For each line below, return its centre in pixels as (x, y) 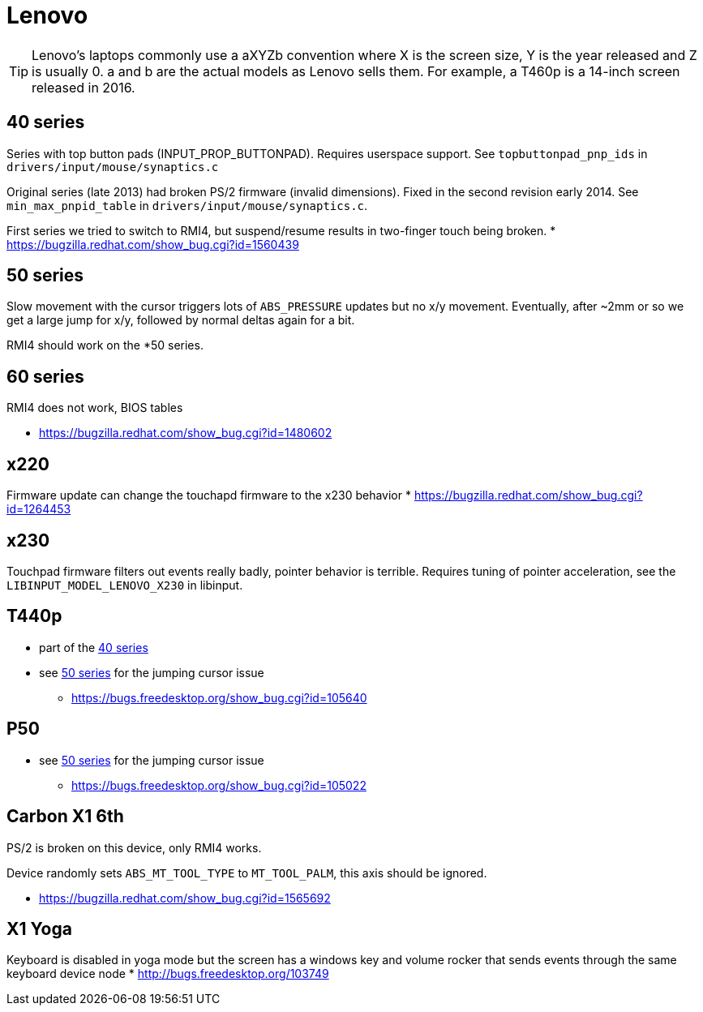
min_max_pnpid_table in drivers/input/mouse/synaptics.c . (187, 205)
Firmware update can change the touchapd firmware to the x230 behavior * (209, 495)
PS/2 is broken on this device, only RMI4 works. (134, 847)
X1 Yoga (39, 928)
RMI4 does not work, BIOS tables (95, 408)
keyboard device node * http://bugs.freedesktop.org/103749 (168, 974)
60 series (45, 376)
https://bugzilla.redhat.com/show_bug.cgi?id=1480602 (186, 433)
